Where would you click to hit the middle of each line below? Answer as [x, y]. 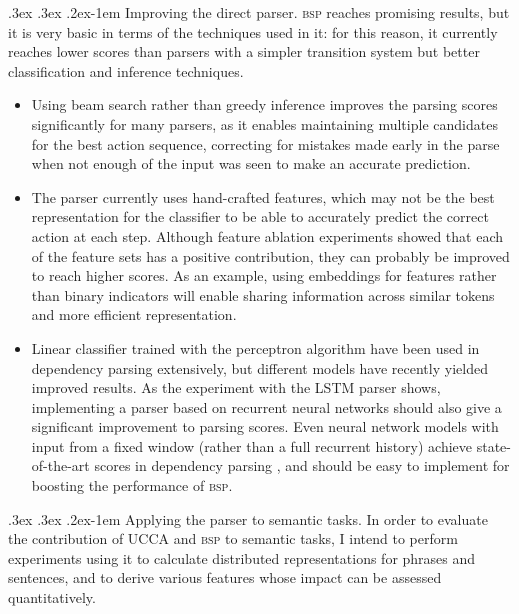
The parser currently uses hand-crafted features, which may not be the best [263, 196]
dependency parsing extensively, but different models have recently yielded [259, 367]
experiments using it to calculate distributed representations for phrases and [242, 557]
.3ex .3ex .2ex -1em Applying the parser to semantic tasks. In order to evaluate [248, 518]
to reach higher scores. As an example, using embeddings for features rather [264, 275]
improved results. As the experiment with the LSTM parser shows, [236, 387]
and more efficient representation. [134, 314]
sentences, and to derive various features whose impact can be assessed [225, 577]
